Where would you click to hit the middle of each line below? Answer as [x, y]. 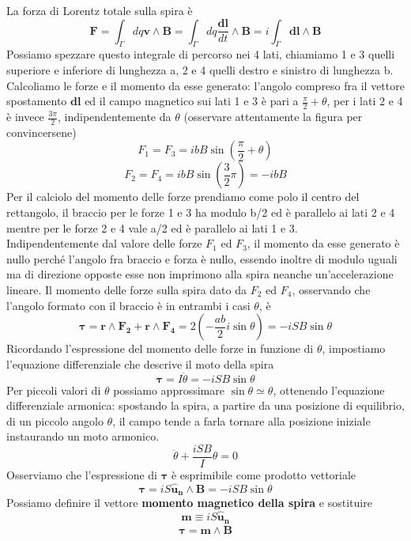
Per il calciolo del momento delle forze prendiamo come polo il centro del [183, 197]
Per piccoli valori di [54, 390]
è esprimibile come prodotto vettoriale [264, 475]
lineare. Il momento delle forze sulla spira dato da [126, 289]
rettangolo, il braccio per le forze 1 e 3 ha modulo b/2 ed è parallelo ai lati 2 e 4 [201, 212]
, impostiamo [354, 348]
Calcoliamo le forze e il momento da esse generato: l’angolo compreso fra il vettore [205, 85]
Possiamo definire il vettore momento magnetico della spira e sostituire [189, 503]
